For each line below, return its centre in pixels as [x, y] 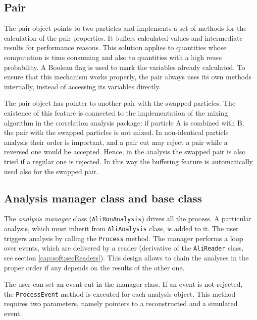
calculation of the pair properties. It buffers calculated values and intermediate [123, 37]
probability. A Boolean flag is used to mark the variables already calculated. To [125, 67]
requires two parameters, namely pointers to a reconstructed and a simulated [121, 303]
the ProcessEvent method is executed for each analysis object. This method [120, 293]
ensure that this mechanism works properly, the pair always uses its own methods [128, 77]
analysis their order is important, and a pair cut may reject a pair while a [116, 142]
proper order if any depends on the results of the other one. [94, 267]
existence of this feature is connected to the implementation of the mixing [116, 112]
